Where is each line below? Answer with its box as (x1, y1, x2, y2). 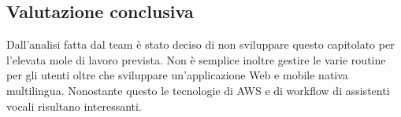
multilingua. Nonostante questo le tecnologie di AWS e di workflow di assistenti (6, 82, 390, 98)
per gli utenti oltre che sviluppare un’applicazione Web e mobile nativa (6, 67, 348, 83)
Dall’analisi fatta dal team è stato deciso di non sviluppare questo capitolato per (6, 36, 395, 53)
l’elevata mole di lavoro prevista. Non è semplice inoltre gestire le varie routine (6, 51, 386, 68)
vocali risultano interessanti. (6, 97, 142, 114)
